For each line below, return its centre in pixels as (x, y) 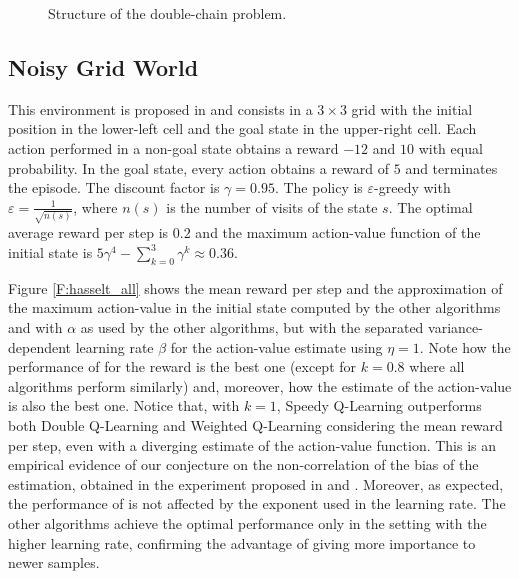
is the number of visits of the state (272, 206)
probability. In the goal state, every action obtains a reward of (199, 167)
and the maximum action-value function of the (338, 232)
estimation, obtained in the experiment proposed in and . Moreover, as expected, (256, 483)
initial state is (50, 252)
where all (437, 366)
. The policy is (318, 187)
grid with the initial (412, 108)
